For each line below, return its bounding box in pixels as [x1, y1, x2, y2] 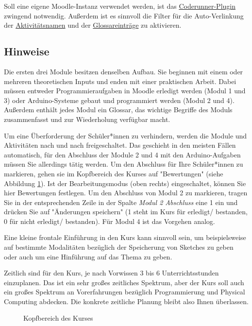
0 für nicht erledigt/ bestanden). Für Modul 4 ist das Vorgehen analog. [4, 216, 215, 226]
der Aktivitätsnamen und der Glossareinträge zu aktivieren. [4, 20, 182, 30]
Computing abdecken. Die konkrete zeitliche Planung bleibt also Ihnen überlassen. [4, 296, 249, 307]
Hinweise [4, 44, 50, 59]
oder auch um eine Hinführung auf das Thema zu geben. [4, 251, 172, 261]
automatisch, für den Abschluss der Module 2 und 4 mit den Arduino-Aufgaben [4, 149, 241, 159]
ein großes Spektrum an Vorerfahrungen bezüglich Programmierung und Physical [4, 287, 245, 297]
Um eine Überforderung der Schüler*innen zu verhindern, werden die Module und [4, 130, 247, 140]
